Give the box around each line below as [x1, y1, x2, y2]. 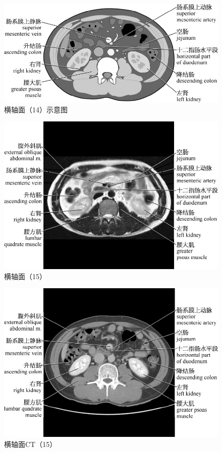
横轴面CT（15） [4, 438, 57, 449]
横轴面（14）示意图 [4, 104, 68, 114]
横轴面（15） [4, 271, 46, 281]
